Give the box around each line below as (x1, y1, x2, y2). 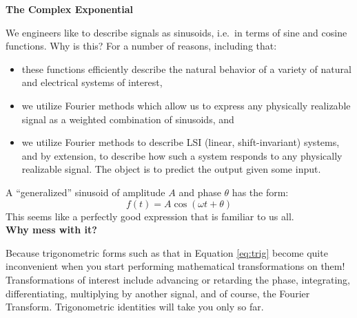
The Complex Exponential (6, 2, 133, 16)
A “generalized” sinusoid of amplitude (6, 184, 165, 199)
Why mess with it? (6, 222, 97, 237)
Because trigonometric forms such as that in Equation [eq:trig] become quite (6, 245, 328, 259)
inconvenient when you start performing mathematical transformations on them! (6, 259, 345, 273)
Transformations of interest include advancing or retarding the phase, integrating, (6, 272, 350, 286)
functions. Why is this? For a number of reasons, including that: (6, 39, 277, 53)
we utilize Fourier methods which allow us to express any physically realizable (21, 98, 351, 112)
